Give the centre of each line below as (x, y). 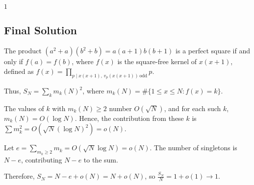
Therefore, (19, 176)
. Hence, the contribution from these (129, 118)
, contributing (41, 159)
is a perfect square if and (213, 51)
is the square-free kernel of (157, 61)
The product (23, 51)
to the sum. (101, 159)
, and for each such (192, 108)
